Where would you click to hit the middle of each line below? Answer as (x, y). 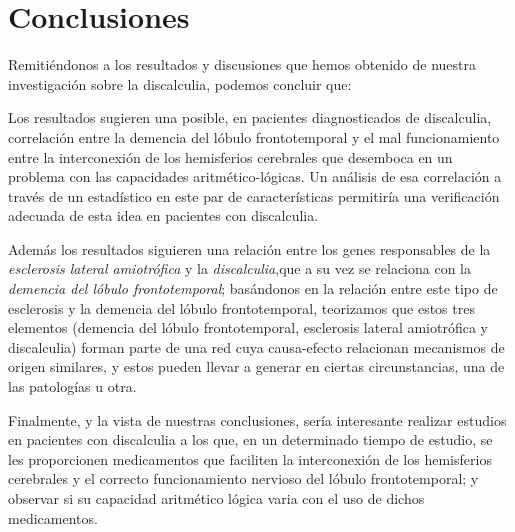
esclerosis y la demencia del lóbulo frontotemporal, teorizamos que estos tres (241, 307)
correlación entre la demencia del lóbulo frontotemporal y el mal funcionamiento (254, 136)
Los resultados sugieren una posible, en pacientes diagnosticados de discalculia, (250, 117)
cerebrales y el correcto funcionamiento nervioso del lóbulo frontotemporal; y (243, 478)
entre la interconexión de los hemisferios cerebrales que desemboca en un (230, 156)
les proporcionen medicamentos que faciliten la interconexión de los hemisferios (250, 458)
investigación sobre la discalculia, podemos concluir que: (180, 83)
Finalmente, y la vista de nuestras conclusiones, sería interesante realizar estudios (257, 419)
